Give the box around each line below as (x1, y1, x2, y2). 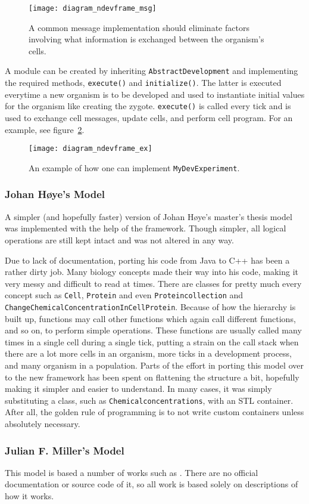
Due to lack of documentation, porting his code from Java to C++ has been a (5, 253, 290, 266)
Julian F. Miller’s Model (5, 443, 124, 457)
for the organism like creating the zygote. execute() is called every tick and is (5, 100, 291, 112)
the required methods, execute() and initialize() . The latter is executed (5, 76, 282, 89)
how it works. (5, 490, 54, 502)
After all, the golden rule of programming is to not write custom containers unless (5, 406, 304, 418)
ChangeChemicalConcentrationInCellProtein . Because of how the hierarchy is (5, 300, 296, 313)
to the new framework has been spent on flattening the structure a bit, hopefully (5, 370, 299, 383)
